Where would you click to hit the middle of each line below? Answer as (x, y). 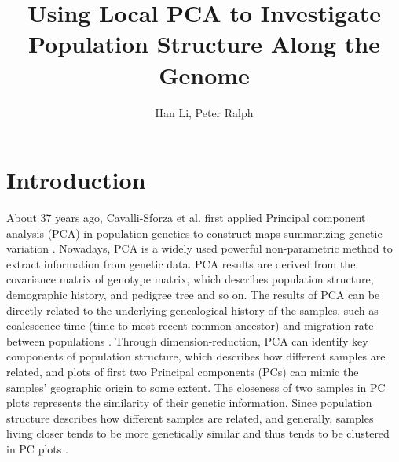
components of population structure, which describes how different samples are (196, 356)
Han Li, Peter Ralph (204, 112)
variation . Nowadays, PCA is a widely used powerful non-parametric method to (199, 248)
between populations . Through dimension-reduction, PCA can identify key (187, 340)
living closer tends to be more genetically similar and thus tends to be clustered (198, 433)
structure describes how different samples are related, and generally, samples (190, 418)
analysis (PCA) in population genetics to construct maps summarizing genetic (194, 233)
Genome (204, 74)
